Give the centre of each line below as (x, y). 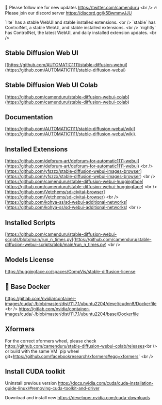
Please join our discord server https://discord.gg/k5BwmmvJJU (68, 13)
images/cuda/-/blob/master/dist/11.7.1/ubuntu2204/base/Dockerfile (72, 314)
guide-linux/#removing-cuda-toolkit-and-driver (52, 389)
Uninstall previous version (31, 383)
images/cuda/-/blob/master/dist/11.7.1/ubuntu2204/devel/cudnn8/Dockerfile (81, 304)
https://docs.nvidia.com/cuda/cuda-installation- (106, 383)
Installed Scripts (30, 222)
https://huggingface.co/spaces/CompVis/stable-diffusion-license (70, 271)
